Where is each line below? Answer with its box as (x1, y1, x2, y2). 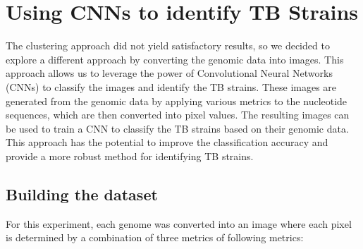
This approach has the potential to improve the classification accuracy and (6, 135, 328, 150)
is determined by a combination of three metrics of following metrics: (6, 230, 304, 245)
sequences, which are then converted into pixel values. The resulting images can (6, 107, 350, 122)
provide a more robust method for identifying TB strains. (6, 148, 254, 163)
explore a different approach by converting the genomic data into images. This (6, 51, 344, 66)
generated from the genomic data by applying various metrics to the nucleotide (6, 93, 347, 108)
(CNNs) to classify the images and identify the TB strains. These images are (6, 79, 337, 94)
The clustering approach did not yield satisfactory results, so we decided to (6, 38, 330, 53)
